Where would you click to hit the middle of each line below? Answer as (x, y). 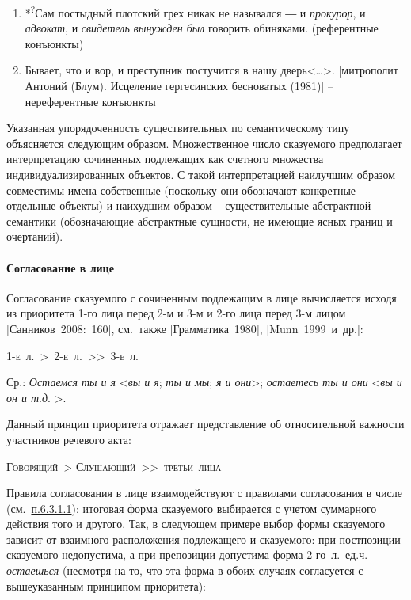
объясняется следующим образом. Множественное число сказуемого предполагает (204, 143)
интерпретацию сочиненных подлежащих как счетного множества (165, 159)
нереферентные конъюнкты (90, 101)
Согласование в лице (60, 267)
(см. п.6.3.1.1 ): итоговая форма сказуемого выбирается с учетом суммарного (192, 508)
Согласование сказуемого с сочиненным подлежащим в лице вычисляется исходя (202, 297)
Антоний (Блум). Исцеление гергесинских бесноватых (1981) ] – (179, 86)
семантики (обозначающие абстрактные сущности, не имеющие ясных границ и (200, 220)
